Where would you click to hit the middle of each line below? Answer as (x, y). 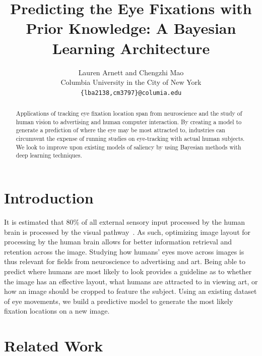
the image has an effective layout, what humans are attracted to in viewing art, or (131, 281)
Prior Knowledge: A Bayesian (131, 28)
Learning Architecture (131, 48)
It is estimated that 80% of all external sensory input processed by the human (125, 222)
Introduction (49, 198)
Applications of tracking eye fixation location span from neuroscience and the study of (129, 113)
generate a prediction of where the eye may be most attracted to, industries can (120, 130)
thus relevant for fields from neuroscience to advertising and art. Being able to (125, 261)
